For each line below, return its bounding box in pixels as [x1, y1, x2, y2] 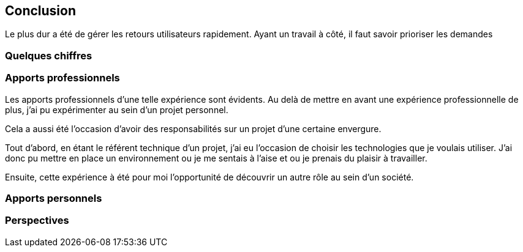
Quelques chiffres [5, 49, 92, 62]
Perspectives [5, 214, 69, 227]
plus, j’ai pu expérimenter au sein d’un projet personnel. [5, 104, 228, 115]
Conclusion [5, 3, 77, 18]
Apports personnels [5, 191, 102, 204]
